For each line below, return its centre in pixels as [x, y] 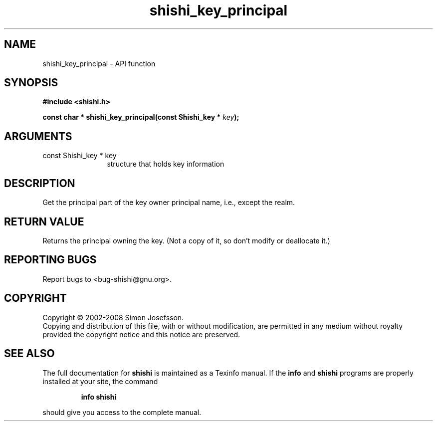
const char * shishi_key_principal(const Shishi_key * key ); [141, 117]
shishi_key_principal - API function [99, 63]
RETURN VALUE [44, 221]
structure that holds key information [166, 164]
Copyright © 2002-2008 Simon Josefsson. [113, 317]
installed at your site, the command [100, 381]
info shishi [99, 397]
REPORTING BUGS [50, 260]
